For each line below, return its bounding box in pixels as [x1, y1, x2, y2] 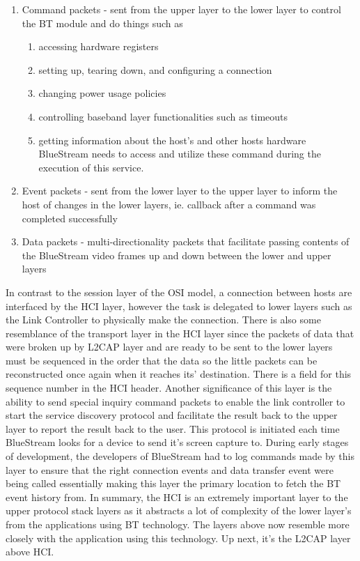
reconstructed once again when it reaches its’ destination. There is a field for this [6, 367, 352, 381]
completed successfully [22, 210, 118, 225]
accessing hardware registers [38, 39, 159, 54]
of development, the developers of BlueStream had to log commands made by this [6, 449, 354, 463]
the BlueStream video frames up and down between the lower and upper [22, 247, 331, 262]
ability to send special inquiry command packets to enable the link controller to [6, 394, 345, 408]
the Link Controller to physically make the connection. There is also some [6, 312, 321, 327]
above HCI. [6, 544, 54, 559]
